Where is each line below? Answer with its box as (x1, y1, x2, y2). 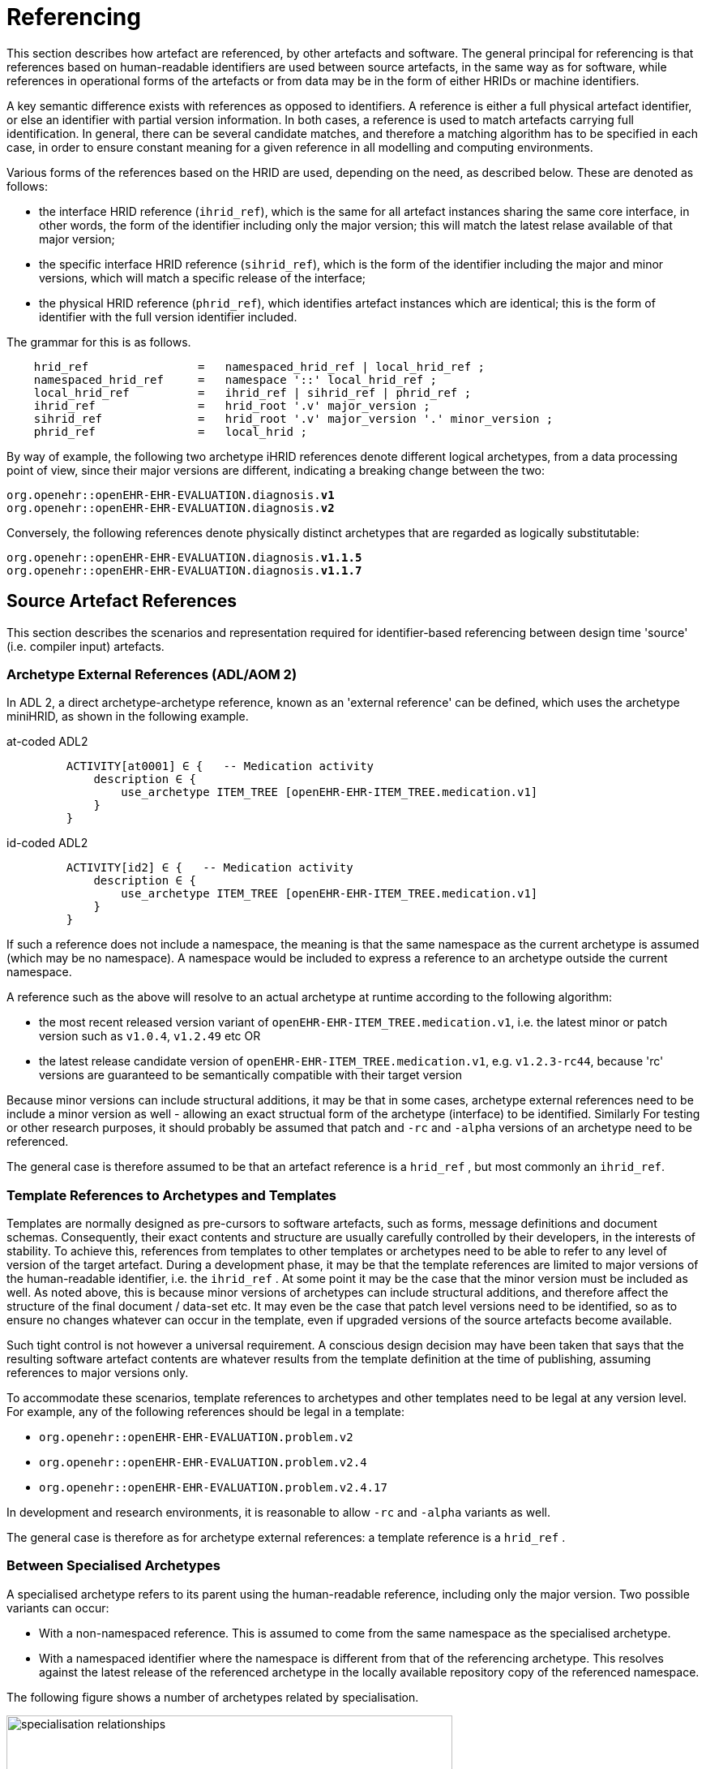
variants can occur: (6, 1600, 109, 1615)
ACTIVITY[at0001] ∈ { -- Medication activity (66, 760, 374, 773)
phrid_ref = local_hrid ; (33, 424, 307, 438)
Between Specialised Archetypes (6, 1557, 220, 1574)
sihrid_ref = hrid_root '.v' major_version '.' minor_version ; (33, 411, 554, 425)
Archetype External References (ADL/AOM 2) (6, 665, 297, 682)
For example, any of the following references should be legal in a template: (6, 1405, 405, 1419)
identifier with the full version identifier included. (39, 309, 297, 324)
